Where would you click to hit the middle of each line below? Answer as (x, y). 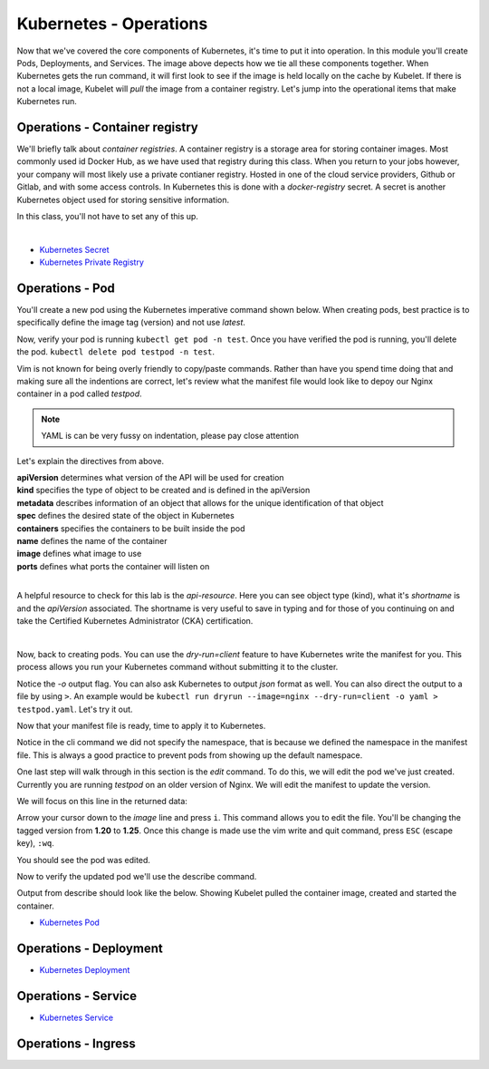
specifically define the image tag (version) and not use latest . (131, 323)
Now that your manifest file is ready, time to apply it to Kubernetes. (141, 725)
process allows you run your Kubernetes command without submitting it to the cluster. (177, 667)
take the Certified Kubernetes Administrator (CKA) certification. (135, 621)
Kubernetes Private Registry (92, 262)
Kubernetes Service (76, 1017)
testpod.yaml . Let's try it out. (75, 709)
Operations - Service (77, 996)
